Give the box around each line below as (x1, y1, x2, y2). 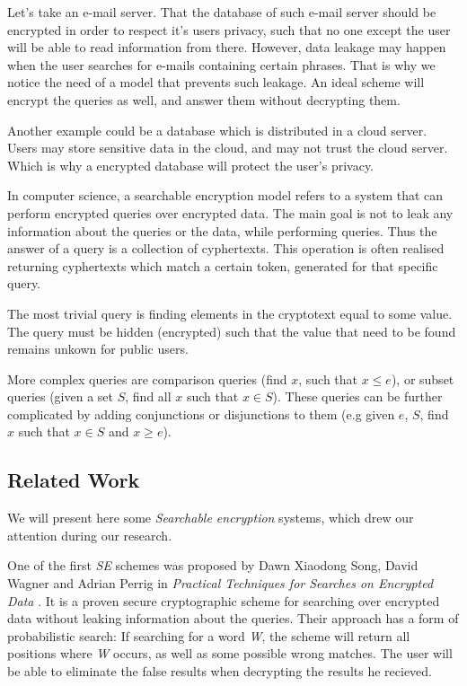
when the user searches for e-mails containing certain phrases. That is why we (7, 55, 436, 74)
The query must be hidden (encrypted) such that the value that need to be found (7, 321, 456, 340)
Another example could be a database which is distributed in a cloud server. (7, 120, 427, 139)
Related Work (7, 466, 140, 494)
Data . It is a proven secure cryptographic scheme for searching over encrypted (7, 591, 440, 610)
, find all (125, 387, 172, 406)
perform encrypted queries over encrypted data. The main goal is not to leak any (7, 203, 454, 222)
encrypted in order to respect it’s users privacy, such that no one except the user (7, 20, 451, 39)
